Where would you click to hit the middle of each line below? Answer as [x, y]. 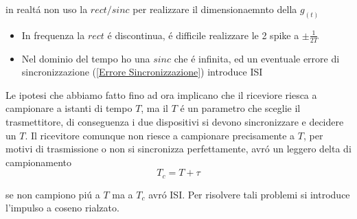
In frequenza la [53, 35]
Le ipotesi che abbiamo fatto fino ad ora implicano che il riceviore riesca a [161, 94]
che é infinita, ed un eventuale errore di [257, 58]
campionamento [39, 162]
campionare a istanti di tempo [69, 108]
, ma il [154, 108]
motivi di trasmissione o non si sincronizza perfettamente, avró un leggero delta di [178, 149]
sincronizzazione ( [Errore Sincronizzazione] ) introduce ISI [142, 72]
